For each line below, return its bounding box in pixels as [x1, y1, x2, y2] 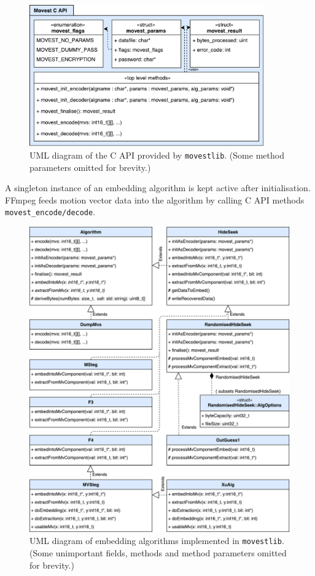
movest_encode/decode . [5, 205, 96, 218]
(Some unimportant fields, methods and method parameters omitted [29, 546, 287, 559]
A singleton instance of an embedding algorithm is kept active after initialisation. [5, 181, 311, 194]
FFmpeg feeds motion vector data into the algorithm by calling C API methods [5, 193, 305, 206]
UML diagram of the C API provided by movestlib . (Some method [29, 148, 284, 161]
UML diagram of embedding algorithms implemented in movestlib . [29, 534, 284, 547]
